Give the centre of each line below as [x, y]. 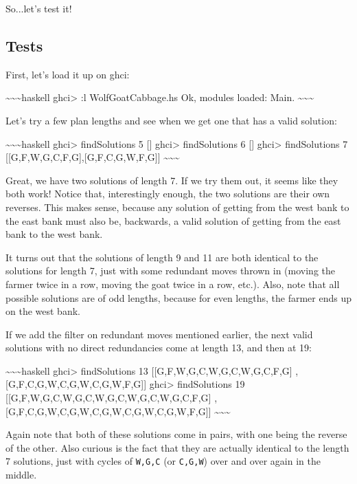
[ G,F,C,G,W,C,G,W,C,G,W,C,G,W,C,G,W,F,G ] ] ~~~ [118, 411]
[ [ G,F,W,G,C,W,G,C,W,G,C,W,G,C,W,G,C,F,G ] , [112, 398]
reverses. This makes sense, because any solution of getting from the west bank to [177, 207]
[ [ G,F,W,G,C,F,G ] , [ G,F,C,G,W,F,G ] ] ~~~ [93, 157]
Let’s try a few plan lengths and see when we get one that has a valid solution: [171, 120]
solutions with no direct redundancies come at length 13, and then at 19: [159, 348]
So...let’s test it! [39, 8]
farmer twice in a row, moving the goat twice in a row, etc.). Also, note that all [173, 284]
